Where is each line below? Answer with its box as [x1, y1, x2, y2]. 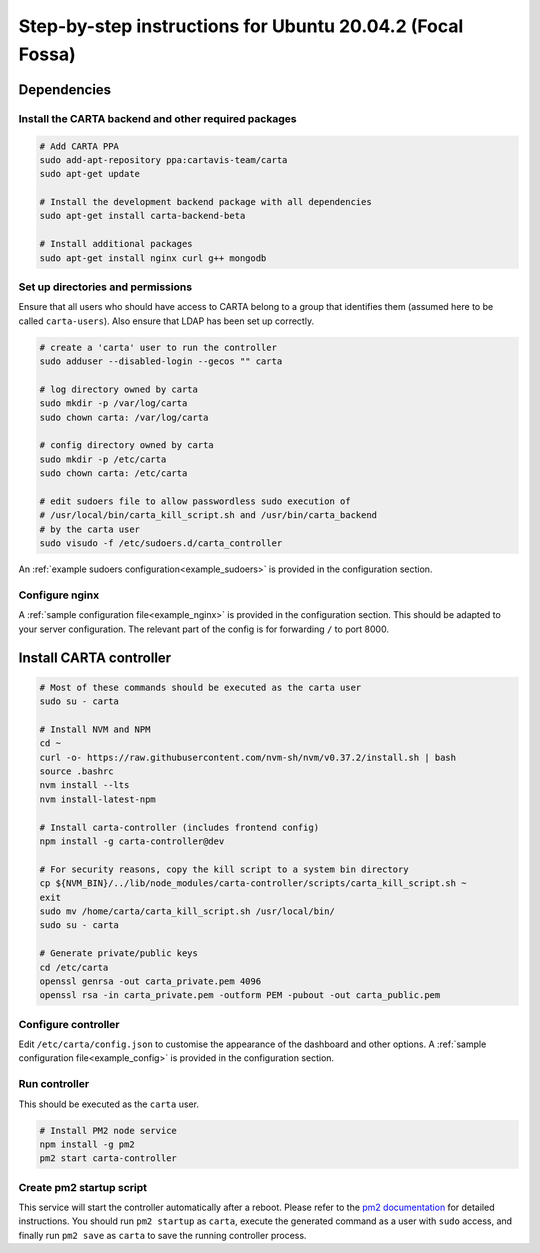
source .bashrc [39, 766, 114, 777]
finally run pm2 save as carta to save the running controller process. [18, 1229, 307, 1241]
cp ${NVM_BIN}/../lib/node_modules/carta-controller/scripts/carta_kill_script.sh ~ [39, 878, 467, 889]
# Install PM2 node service [39, 1125, 177, 1136]
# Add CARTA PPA [39, 140, 120, 152]
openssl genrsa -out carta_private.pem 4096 [39, 975, 262, 987]
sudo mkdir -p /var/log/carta [39, 398, 188, 409]
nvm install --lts [39, 780, 130, 791]
